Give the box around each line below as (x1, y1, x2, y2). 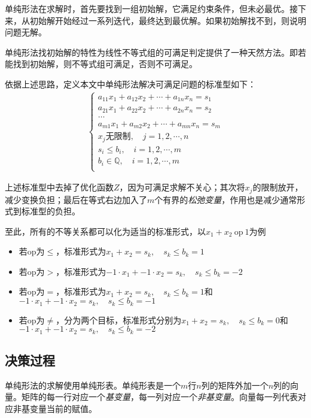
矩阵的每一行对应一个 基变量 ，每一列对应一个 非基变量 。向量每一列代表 (21, 390, 298, 403)
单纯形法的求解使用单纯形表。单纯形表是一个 (5, 378, 181, 391)
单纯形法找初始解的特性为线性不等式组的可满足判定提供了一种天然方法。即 (5, 46, 298, 58)
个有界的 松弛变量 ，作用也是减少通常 (154, 193, 297, 205)
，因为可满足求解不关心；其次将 (119, 181, 245, 193)
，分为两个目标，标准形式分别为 (56, 313, 182, 326)
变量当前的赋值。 (29, 402, 97, 414)
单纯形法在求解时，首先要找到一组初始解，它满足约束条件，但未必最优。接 (5, 2, 298, 14)
